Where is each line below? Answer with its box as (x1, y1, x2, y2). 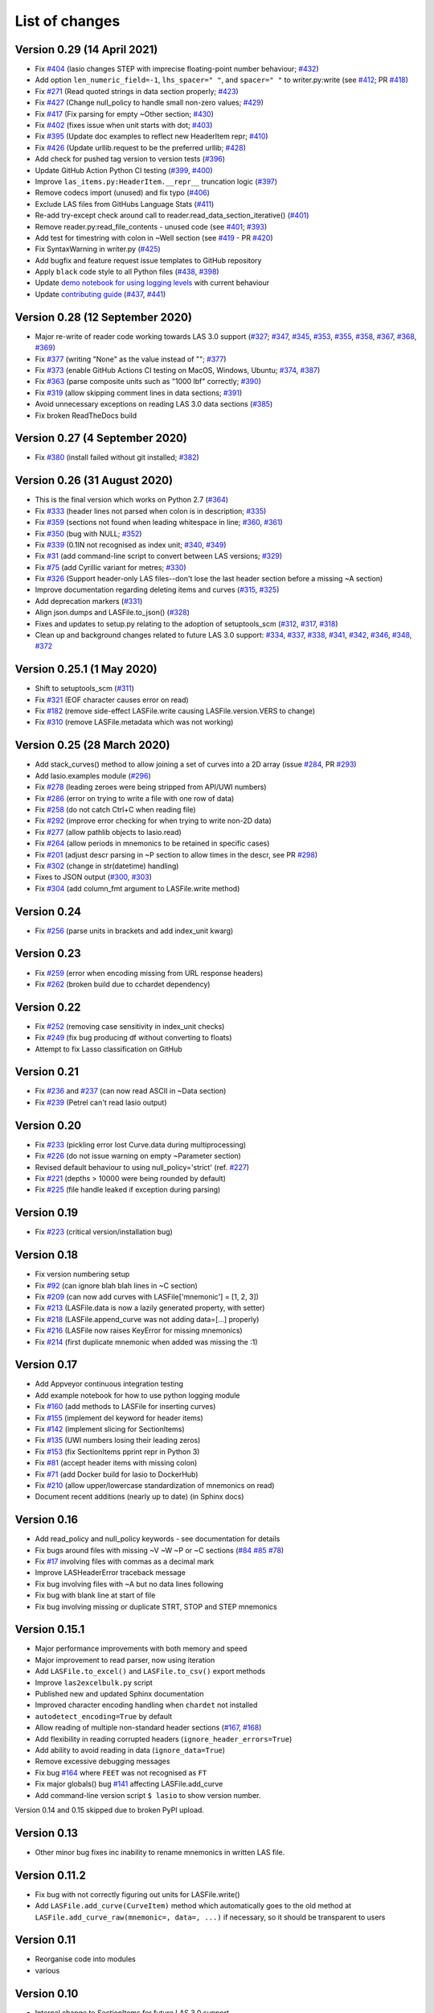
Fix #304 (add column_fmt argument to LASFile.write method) (35, 883, 240, 893)
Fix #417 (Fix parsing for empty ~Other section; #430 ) (35, 109, 215, 118)
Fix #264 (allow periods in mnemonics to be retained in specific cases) (35, 838, 270, 849)
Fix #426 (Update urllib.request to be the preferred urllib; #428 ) (35, 143, 247, 152)
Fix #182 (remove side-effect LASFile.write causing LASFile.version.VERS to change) (35, 706, 316, 716)
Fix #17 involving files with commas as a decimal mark (35, 1556, 215, 1566)
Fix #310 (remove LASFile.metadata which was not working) (35, 717, 234, 727)
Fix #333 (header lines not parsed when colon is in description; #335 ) (35, 506, 267, 515)
